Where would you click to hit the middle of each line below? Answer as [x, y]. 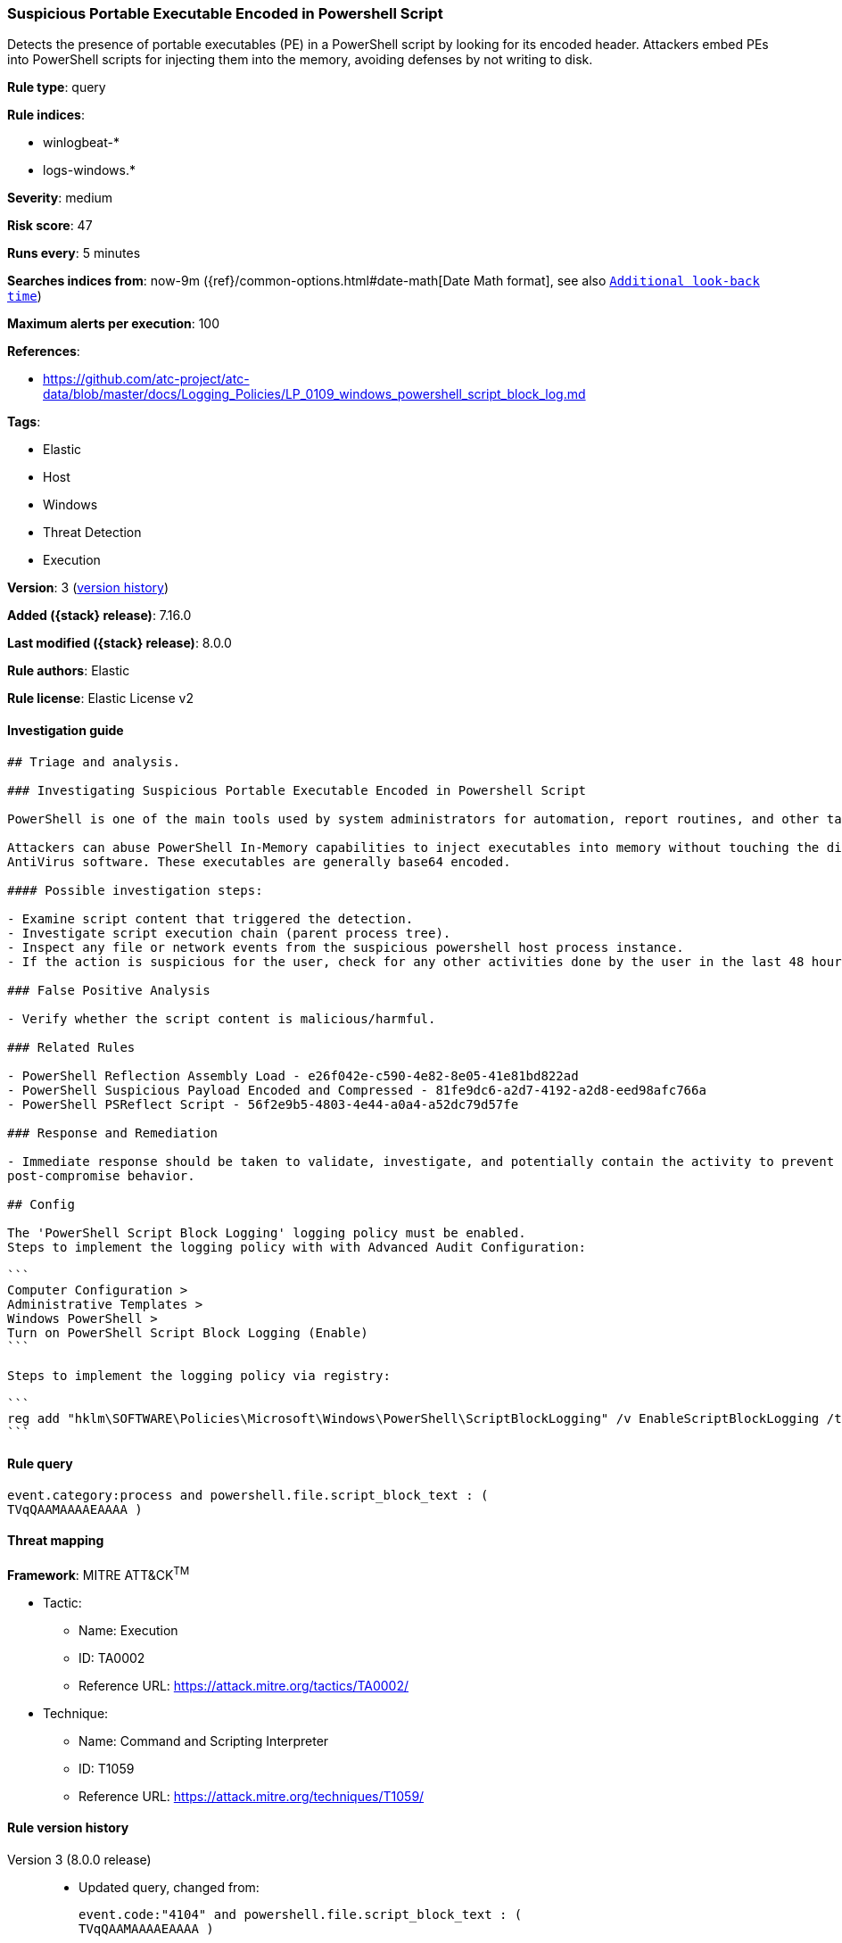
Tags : [24, 422]
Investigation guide [66, 730]
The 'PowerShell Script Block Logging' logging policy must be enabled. [267, 1232]
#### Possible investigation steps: [135, 890]
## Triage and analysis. [94, 761]
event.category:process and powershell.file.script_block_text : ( [248, 1495]
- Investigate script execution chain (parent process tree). [229, 933]
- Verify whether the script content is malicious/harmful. [222, 1018]
